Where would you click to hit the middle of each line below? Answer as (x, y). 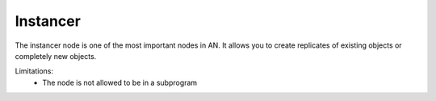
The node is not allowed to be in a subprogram (120, 82)
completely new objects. (56, 56)
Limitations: (34, 71)
